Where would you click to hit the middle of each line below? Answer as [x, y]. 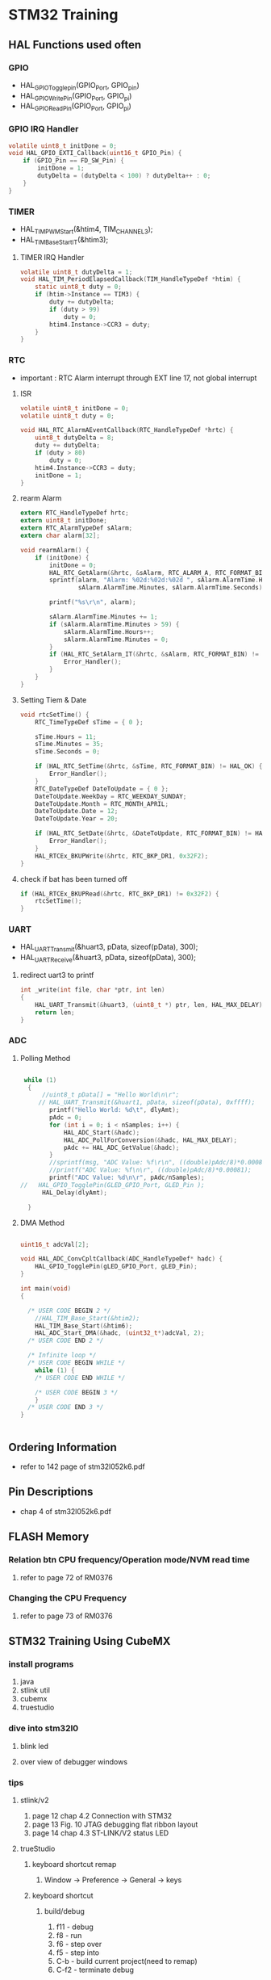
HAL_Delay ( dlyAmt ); [74, 1193]
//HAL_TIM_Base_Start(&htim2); [88, 1318]
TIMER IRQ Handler [52, 257]
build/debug [64, 1911]
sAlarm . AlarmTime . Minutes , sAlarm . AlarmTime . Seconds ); [172, 588]
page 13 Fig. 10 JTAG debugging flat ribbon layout [115, 1825]
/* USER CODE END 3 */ [66, 1407]
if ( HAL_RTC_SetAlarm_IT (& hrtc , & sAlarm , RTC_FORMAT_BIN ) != [154, 654]
